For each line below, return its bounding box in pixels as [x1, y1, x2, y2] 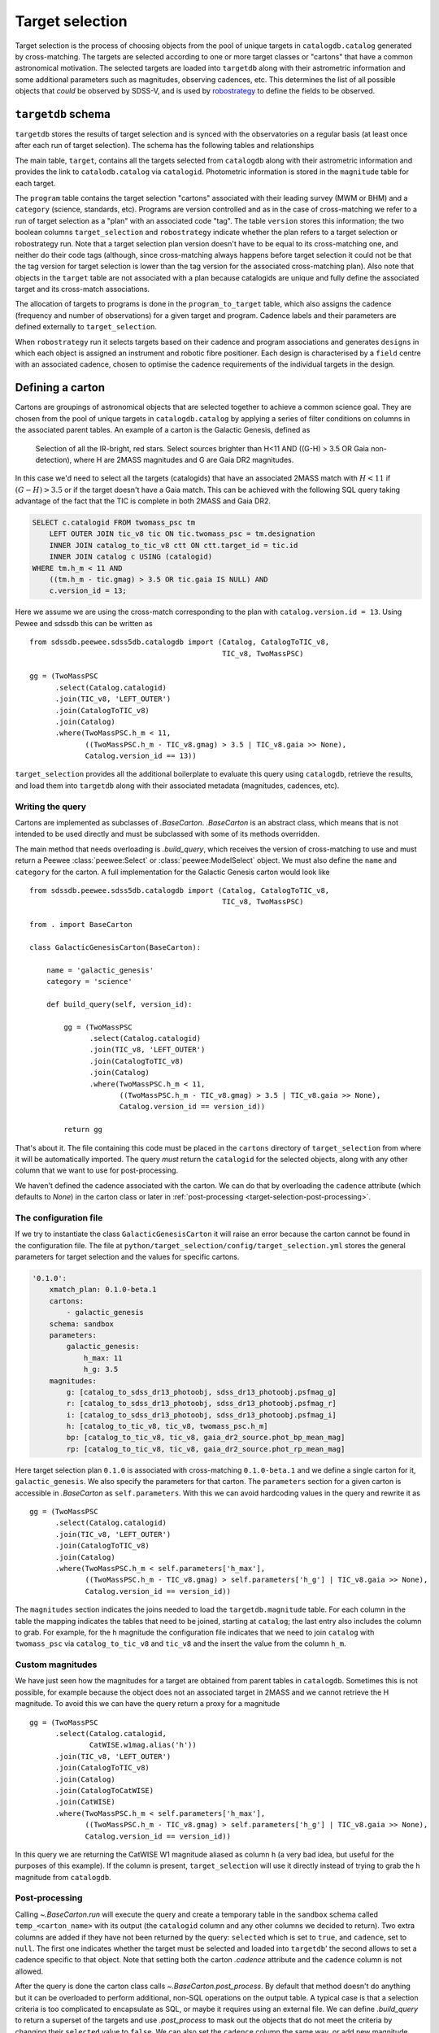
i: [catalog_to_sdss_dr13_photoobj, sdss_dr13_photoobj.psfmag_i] [66, 1410, 337, 1419]
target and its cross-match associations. [15, 285, 150, 294]
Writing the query [15, 801, 87, 812]
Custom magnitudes [15, 1659, 98, 1670]
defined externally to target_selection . [15, 322, 158, 332]
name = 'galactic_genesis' [46, 965, 154, 975]
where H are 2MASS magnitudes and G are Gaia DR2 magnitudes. [73, 455, 294, 464]
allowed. [15, 1966, 44, 1976]
